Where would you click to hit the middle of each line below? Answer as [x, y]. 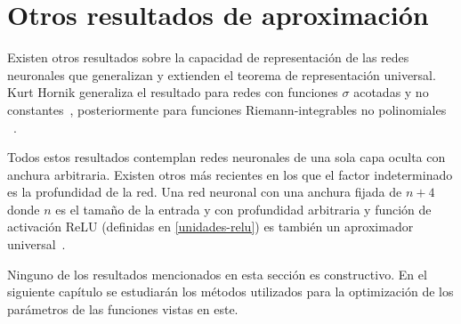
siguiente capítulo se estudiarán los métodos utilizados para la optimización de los [230, 292]
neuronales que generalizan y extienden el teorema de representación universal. [222, 74]
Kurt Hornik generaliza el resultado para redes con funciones [173, 92]
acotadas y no [391, 92]
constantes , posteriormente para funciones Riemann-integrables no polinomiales [227, 109]
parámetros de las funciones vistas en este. [123, 308]
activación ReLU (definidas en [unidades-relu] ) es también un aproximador [210, 227]
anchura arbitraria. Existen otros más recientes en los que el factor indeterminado [230, 174]
